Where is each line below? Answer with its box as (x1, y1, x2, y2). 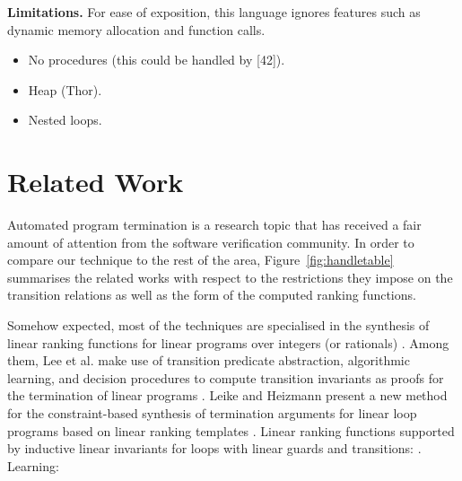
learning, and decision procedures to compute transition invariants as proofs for (7, 368, 444, 387)
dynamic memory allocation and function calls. (7, 20, 266, 39)
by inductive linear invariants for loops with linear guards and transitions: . (7, 439, 422, 458)
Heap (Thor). (28, 80, 102, 99)
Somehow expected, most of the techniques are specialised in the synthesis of (7, 316, 430, 335)
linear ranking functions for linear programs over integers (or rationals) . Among (7, 333, 449, 352)
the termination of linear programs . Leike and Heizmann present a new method (7, 386, 448, 405)
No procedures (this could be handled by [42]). (28, 50, 285, 69)
